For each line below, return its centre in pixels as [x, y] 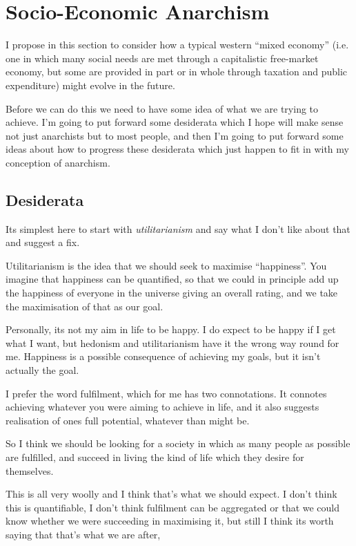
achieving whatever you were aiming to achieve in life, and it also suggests [162, 407]
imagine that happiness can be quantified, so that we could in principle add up [172, 279]
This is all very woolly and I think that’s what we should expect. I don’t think [171, 494]
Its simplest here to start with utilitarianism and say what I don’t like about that [178, 228]
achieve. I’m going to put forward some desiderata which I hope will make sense [175, 122]
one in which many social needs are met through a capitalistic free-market [162, 58]
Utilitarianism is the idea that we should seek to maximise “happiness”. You [166, 265]
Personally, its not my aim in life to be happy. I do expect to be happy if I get [171, 329]
